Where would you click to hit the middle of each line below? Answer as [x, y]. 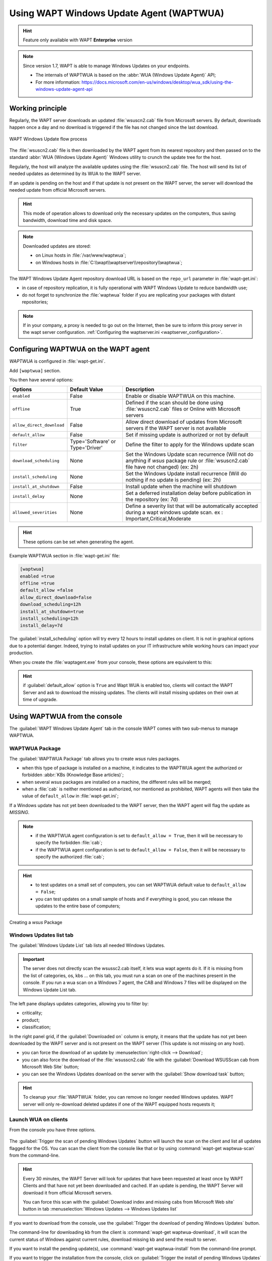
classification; [36, 1027]
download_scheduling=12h [51, 605]
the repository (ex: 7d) [152, 499]
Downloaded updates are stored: [57, 246]
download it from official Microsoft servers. [68, 1192]
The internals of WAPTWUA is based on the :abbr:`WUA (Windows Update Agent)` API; [126, 75]
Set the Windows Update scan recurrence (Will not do [190, 454]
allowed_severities [35, 512]
